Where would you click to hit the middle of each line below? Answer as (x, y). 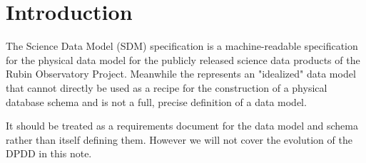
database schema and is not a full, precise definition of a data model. (156, 101)
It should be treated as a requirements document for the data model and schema (182, 126)
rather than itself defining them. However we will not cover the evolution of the (179, 139)
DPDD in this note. (49, 153)
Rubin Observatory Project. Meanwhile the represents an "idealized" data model (181, 74)
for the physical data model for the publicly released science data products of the (183, 59)
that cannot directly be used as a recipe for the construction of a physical (167, 87)
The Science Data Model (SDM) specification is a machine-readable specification (182, 46)
